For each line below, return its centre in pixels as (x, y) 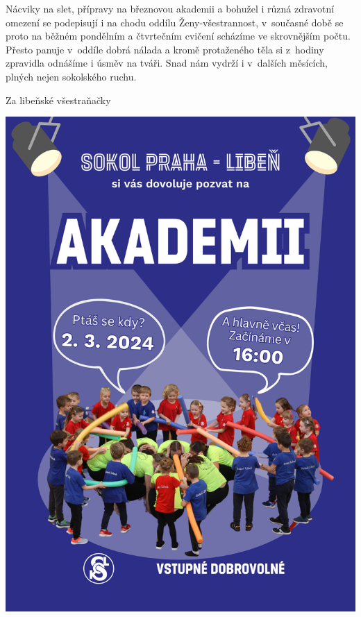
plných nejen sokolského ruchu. (71, 76)
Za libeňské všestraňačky (58, 100)
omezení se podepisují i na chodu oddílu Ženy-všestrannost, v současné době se (175, 22)
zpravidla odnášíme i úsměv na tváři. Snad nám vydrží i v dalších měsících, (167, 63)
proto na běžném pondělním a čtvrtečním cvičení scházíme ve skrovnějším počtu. (178, 36)
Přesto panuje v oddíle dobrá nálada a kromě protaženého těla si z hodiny (165, 49)
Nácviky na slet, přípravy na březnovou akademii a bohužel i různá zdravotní (170, 8)
